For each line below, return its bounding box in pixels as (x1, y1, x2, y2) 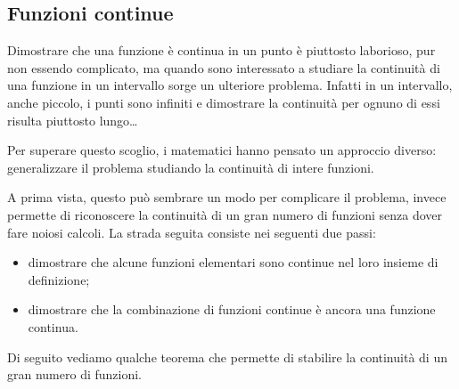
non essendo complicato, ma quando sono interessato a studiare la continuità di (7, 58, 440, 77)
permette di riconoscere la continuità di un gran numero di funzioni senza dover (7, 205, 443, 223)
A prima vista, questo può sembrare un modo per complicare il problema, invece (7, 188, 447, 207)
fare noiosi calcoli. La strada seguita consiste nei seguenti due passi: (7, 223, 376, 241)
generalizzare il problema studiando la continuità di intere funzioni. (7, 158, 374, 176)
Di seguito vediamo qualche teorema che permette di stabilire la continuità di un (7, 347, 447, 366)
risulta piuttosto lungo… (7, 110, 138, 129)
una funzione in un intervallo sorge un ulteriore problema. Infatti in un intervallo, (7, 76, 453, 94)
